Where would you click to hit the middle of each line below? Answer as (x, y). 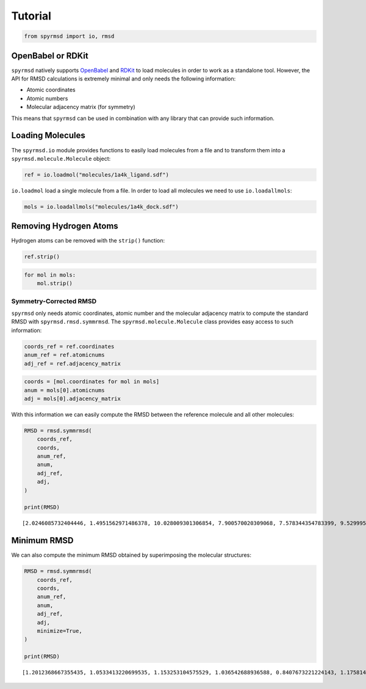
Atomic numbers (47, 98)
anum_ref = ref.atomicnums (64, 355)
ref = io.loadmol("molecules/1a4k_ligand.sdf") (96, 175)
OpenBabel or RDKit (50, 56)
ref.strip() (42, 257)
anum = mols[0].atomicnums (64, 390)
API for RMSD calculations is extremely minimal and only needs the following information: (124, 79)
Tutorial (31, 16)
